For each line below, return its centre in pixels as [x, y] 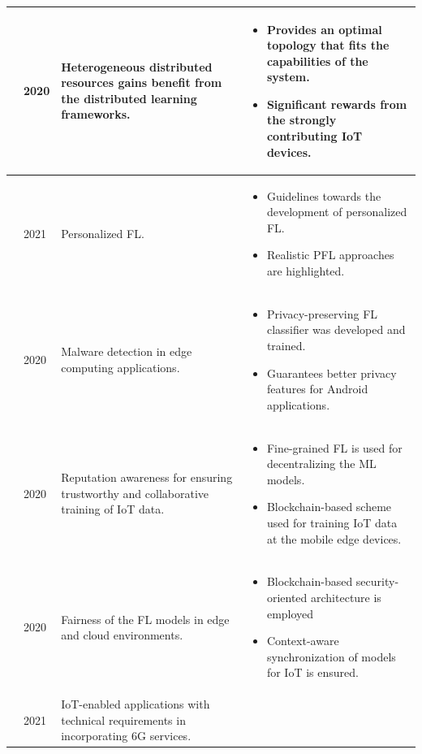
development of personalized [337, 212]
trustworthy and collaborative [135, 493]
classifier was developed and [336, 329]
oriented [287, 597]
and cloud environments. [122, 635]
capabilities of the [317, 61]
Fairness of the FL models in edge [145, 619]
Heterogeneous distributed [137, 66]
